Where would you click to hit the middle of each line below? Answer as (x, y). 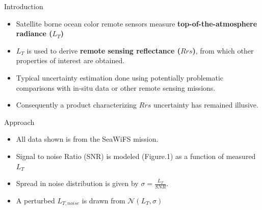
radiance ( (34, 33)
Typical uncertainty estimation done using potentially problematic (120, 77)
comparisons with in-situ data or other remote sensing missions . (116, 87)
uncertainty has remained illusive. (206, 105)
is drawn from (103, 200)
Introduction (24, 6)
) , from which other (223, 50)
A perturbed (35, 200)
